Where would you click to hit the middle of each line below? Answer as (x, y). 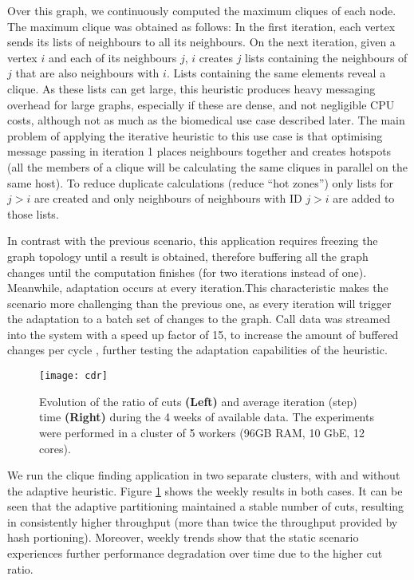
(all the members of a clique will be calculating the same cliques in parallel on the (207, 166)
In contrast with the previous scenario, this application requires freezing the (193, 241)
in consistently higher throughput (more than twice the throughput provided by (203, 521)
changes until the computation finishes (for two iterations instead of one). (187, 272)
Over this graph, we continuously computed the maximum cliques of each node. (202, 10)
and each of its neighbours (112, 57)
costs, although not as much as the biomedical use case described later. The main (206, 120)
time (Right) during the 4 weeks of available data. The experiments (207, 417)
